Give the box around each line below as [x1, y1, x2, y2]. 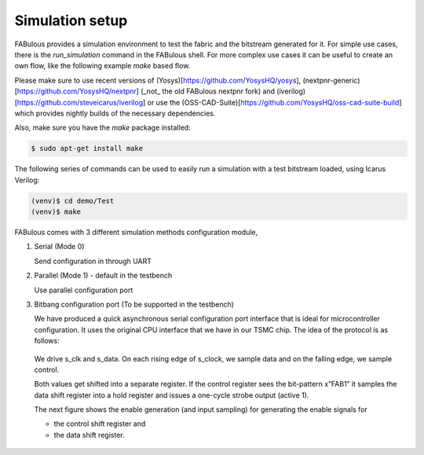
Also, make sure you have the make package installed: [14, 123, 192, 133]
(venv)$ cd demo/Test [31, 196, 115, 205]
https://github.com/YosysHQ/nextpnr [16, 86, 137, 96]
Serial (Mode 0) [34, 242, 85, 251]
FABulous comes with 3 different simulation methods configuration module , [14, 228, 258, 237]
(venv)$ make [31, 207, 82, 216]
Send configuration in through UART [34, 256, 152, 266]
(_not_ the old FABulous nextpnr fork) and [140, 86, 275, 96]
